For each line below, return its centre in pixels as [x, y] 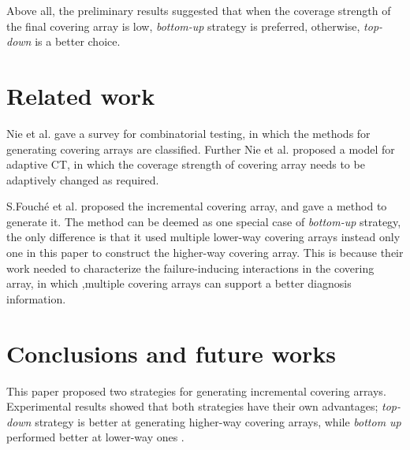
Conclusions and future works [171, 353]
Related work [81, 95]
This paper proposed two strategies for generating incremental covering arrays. [196, 390]
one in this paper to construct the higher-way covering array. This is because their [205, 253]
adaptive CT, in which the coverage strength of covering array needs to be [186, 164]
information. [36, 298]
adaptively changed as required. [83, 179]
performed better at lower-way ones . [95, 437]
